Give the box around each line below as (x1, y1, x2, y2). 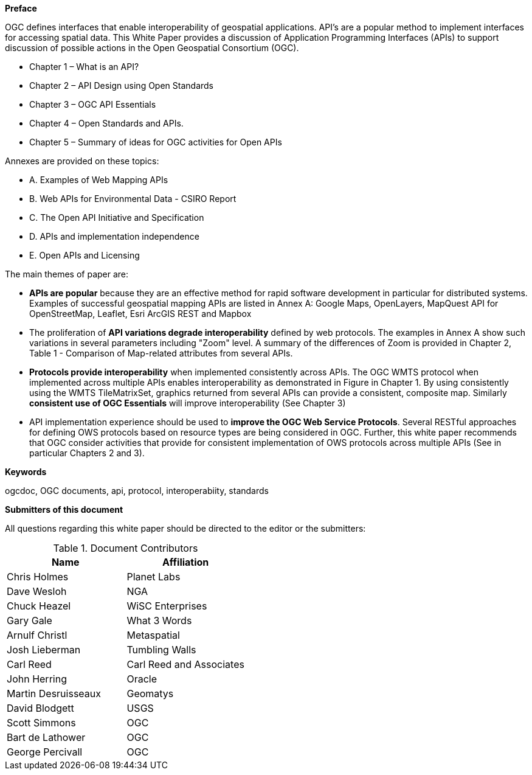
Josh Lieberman (7, 644, 81, 656)
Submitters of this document (5, 504, 123, 515)
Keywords (5, 467, 47, 477)
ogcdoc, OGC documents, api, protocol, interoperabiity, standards (5, 485, 269, 496)
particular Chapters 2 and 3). (29, 448, 145, 458)
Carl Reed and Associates (126, 658, 244, 670)
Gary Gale (7, 614, 52, 627)
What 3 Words (126, 614, 192, 627)
